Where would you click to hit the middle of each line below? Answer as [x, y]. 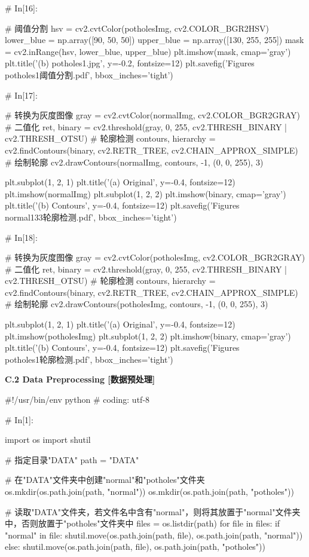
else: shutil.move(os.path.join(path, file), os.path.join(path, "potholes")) [135, 547]
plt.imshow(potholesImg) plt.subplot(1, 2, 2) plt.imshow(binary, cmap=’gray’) [148, 336]
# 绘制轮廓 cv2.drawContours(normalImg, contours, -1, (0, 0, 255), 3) [134, 162]
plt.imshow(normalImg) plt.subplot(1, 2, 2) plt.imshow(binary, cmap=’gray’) [146, 193]
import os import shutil [48, 440]
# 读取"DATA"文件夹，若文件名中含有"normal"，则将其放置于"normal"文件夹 [153, 511]
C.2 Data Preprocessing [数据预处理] [80, 379]
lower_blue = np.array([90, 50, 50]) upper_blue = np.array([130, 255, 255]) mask [154, 40]
